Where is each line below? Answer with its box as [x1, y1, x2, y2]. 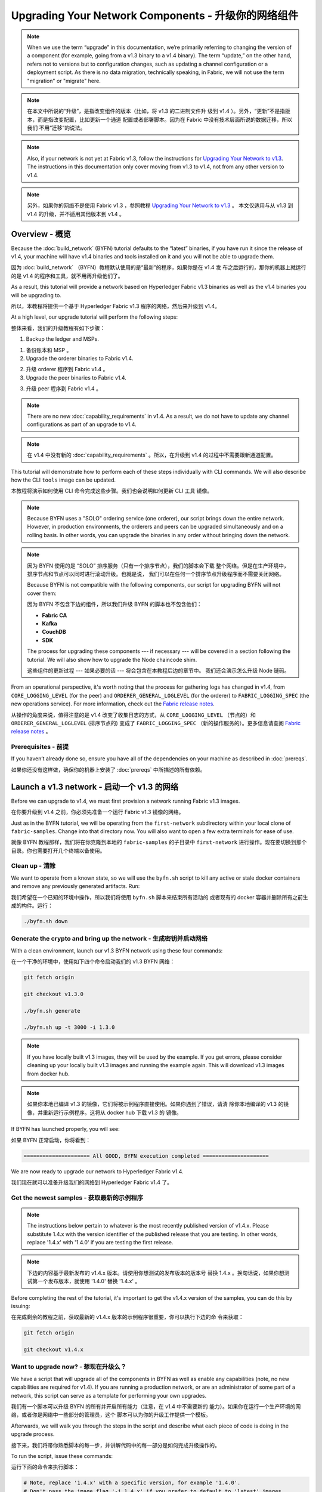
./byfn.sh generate [23, 1007, 80, 1014]
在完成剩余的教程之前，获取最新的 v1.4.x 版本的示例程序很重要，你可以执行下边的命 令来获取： [11, 1314, 244, 1321]
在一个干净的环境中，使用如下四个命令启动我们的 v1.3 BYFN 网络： [11, 958, 175, 965]
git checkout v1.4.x [23, 1346, 83, 1353]
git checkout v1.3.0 [23, 991, 83, 997]
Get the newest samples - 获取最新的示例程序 [11, 1194, 143, 1202]
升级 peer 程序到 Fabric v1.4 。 [26, 385, 101, 392]
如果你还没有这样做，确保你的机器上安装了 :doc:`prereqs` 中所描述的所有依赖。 [11, 766, 206, 773]
